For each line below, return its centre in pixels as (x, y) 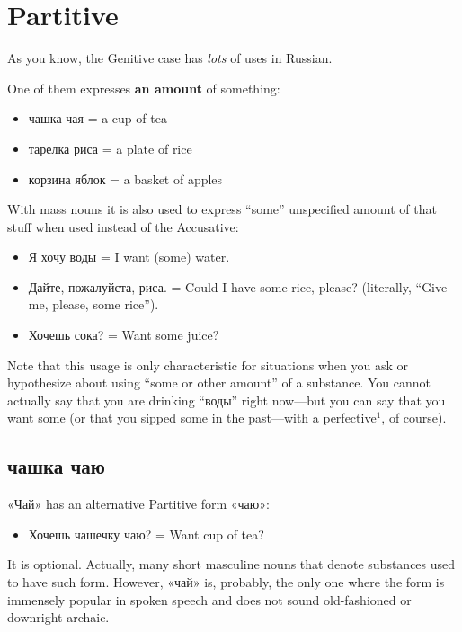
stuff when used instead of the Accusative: (123, 226)
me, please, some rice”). (93, 304)
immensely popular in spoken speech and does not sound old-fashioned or (209, 599)
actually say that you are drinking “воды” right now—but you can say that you (227, 400)
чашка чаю (56, 466)
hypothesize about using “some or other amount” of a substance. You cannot (219, 383)
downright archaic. (58, 617)
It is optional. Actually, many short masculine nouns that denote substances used (231, 564)
